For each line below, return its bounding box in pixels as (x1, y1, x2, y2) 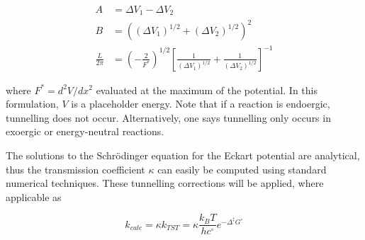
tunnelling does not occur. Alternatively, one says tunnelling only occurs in (6, 110, 331, 125)
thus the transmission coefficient (6, 161, 145, 176)
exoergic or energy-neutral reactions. (6, 124, 164, 139)
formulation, (6, 96, 59, 111)
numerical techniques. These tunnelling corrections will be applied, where (6, 176, 324, 190)
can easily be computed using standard (157, 161, 327, 176)
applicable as (6, 189, 62, 204)
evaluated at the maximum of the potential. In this (96, 82, 318, 97)
